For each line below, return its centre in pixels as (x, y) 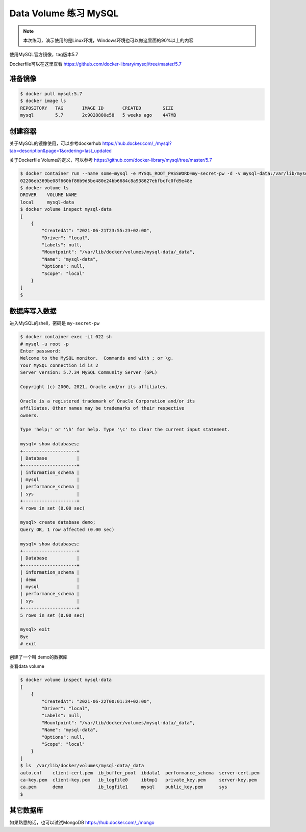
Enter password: (41, 351)
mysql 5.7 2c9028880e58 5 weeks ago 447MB (98, 115)
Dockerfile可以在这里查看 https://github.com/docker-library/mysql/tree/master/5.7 (96, 64)
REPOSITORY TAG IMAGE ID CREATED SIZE (97, 108)
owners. (30, 415)
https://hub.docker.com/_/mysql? (137, 143)
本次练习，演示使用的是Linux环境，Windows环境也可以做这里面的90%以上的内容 (108, 40)
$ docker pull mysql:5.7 (51, 94)
